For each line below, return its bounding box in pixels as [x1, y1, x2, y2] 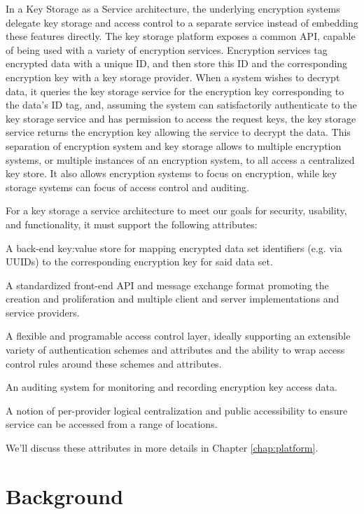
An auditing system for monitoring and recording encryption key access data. [6, 380, 337, 394]
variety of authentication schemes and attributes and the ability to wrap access [6, 342, 345, 357]
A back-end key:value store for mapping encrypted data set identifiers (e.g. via [6, 240, 342, 255]
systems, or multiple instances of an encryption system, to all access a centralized [6, 152, 355, 167]
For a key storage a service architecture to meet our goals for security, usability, [6, 203, 347, 218]
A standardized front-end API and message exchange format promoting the [6, 277, 329, 292]
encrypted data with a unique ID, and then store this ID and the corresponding [6, 56, 348, 71]
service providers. [6, 305, 80, 319]
